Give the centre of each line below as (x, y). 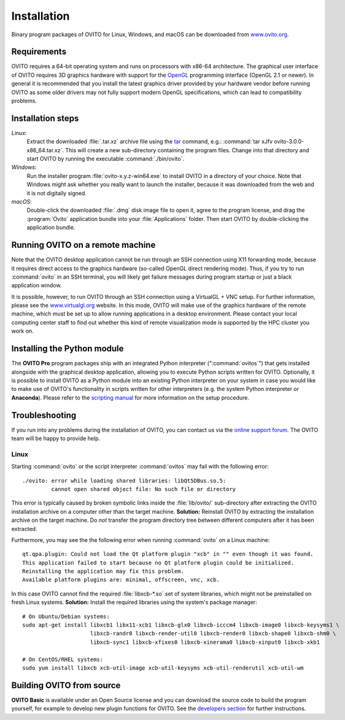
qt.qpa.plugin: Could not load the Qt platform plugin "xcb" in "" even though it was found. (168, 554)
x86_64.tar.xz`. (45, 150)
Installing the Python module (68, 349)
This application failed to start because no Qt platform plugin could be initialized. (158, 563)
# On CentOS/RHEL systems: (63, 659)
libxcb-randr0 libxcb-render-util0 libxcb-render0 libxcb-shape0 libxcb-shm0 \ (213, 633)
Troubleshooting (44, 415)
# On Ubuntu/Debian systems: (66, 616)
